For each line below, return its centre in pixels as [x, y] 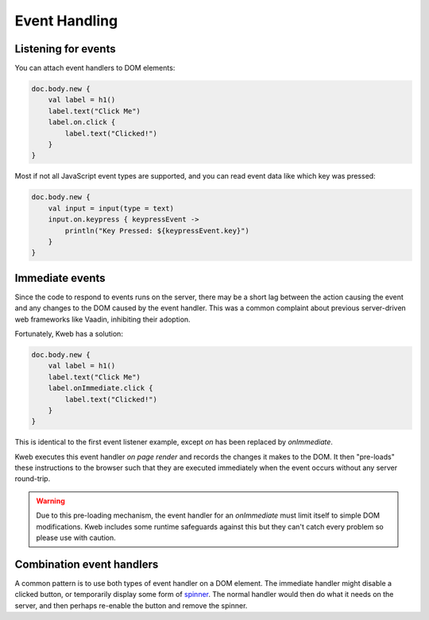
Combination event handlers [87, 564]
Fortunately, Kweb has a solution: [69, 333]
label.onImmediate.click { [101, 388]
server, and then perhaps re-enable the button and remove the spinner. [131, 605]
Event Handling [66, 21]
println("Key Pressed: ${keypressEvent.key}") [157, 231]
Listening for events [65, 49]
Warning [50, 501]
